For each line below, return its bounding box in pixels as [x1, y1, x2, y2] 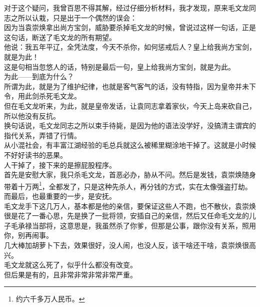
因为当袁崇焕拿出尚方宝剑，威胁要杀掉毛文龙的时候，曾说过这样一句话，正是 [4, 22, 256, 33]
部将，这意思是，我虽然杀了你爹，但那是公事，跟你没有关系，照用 [38, 220, 256, 230]
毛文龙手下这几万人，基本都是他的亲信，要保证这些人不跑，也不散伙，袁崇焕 [4, 200, 256, 211]
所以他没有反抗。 [4, 110, 60, 121]
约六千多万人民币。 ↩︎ [15, 293, 85, 304]
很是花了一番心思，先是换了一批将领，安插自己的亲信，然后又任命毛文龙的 [4, 210, 249, 221]
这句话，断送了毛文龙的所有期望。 [4, 32, 116, 42]
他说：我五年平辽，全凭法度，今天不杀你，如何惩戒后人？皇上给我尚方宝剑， [4, 42, 256, 52]
